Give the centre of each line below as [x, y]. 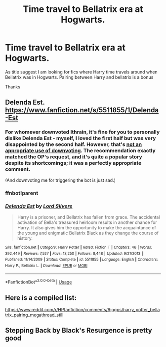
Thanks [13, 87]
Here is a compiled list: [41, 298]
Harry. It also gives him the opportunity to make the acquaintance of [87, 227]
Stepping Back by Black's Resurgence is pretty [79, 330]
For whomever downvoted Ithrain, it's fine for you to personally [83, 132]
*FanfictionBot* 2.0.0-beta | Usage [39, 281]
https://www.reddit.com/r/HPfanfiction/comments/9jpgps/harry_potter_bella [83, 309]
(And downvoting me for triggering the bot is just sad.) [61, 180]
